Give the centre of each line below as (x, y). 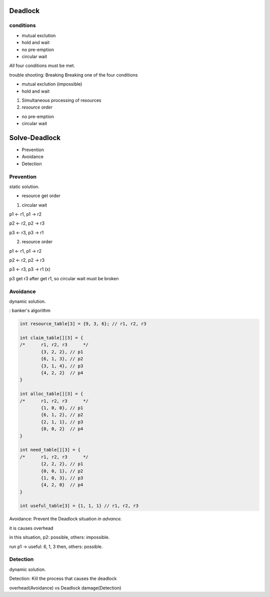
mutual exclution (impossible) (52, 84)
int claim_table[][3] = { (51, 338)
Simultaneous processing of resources (61, 100)
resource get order (41, 196)
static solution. (24, 186)
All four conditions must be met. (42, 66)
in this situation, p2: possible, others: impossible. (59, 537)
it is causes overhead (31, 528)
